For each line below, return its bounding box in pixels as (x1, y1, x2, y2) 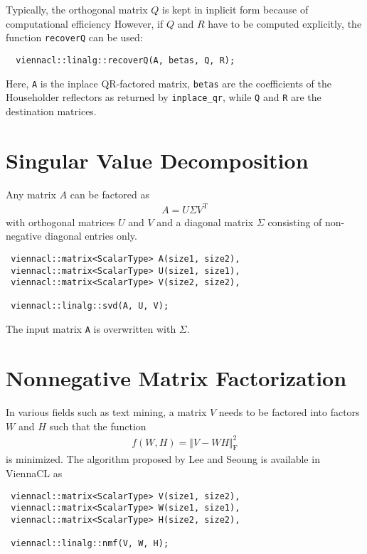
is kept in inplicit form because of (162, 2, 309, 16)
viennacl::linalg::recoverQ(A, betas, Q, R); (16, 55, 235, 65)
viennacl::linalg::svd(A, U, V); (11, 301, 169, 311)
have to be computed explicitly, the (208, 16, 362, 31)
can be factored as (70, 186, 149, 201)
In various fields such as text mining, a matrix (6, 404, 207, 419)
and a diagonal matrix (156, 214, 254, 229)
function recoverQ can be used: (6, 30, 143, 45)
